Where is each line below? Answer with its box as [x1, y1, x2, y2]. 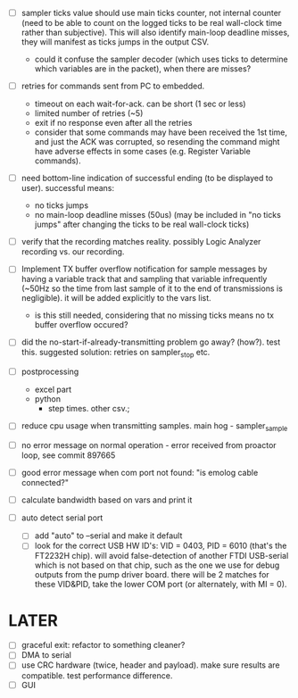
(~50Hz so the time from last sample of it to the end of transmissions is [21, 283, 283, 294]
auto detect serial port [21, 512, 103, 523]
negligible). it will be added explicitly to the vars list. [21, 293, 211, 303]
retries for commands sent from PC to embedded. [21, 80, 205, 92]
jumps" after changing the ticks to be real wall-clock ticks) [34, 219, 250, 230]
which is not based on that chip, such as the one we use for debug [34, 560, 280, 570]
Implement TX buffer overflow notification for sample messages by [21, 263, 268, 275]
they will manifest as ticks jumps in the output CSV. [21, 37, 210, 47]
